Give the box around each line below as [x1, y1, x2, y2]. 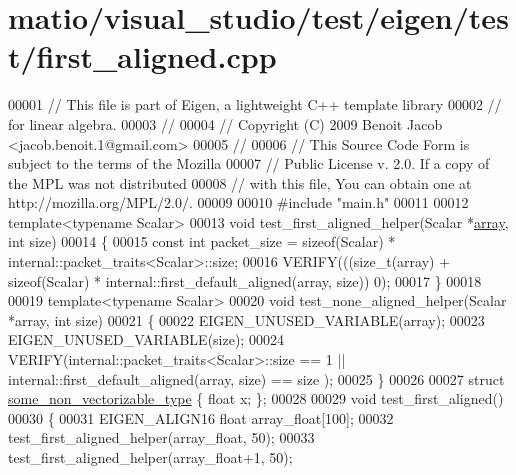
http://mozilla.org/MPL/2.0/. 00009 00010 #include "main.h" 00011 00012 [8, 192, 469, 213]
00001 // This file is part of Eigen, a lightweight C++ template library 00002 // [8, 94, 502, 115]
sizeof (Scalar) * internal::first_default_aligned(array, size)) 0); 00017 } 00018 [8, 270, 482, 291]
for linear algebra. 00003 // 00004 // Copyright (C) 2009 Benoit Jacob [8, 113, 443, 134]
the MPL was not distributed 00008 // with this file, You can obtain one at [8, 172, 472, 193]
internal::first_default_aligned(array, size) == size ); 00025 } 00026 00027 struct [8, 368, 505, 389]
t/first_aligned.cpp [8, 36, 277, 77]
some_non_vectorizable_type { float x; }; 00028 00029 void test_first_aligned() [8, 388, 504, 409]
